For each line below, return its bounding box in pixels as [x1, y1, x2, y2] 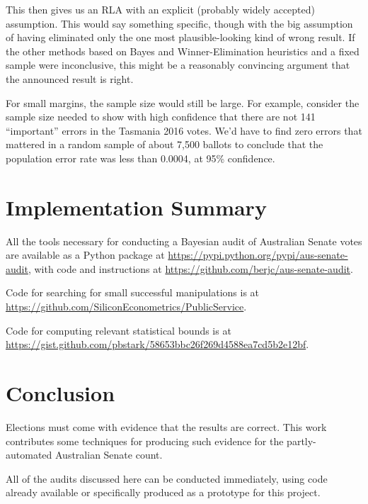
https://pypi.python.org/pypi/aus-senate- [168, 247, 348, 262]
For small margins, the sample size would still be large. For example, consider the [6, 95, 360, 110]
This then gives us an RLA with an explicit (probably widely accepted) [6, 2, 315, 16]
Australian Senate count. [54, 447, 163, 462]
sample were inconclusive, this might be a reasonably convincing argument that [6, 57, 350, 72]
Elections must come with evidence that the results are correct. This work [6, 419, 327, 434]
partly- [287, 433, 316, 448]
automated [6, 447, 52, 462]
